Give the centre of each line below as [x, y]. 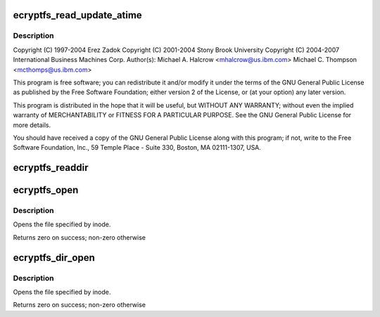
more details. [32, 125]
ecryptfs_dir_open [54, 258]
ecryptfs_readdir [51, 168]
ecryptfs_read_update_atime [77, 15]
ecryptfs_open [46, 190]
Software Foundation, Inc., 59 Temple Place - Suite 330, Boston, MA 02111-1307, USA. [137, 148]
